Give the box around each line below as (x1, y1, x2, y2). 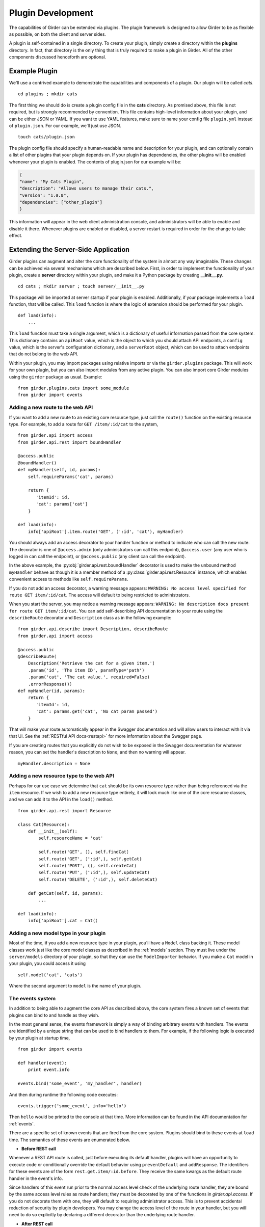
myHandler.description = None (18, 761, 91, 766)
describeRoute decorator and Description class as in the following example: (9, 615, 172, 621)
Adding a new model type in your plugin (9, 930, 106, 936)
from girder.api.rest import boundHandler (18, 439, 122, 445)
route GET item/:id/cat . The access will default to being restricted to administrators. (9, 592, 190, 598)
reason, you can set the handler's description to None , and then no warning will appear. (9, 749, 186, 755)
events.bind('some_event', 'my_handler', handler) (18, 1081, 142, 1087)
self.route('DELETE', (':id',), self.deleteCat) (38, 877, 158, 882)
